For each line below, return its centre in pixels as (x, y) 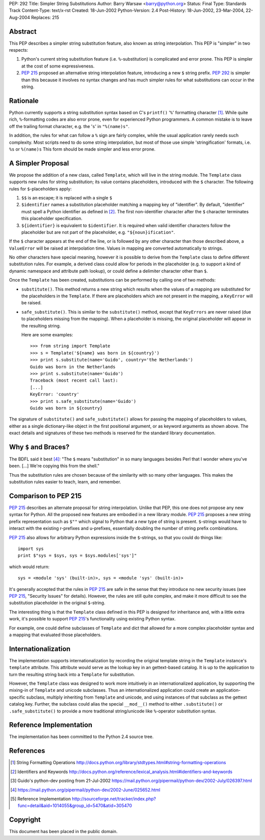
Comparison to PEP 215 (45, 496)
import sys (31, 549)
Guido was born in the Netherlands (73, 367)
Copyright (25, 820)
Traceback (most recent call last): (74, 381)
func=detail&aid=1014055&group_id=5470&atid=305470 (75, 806)
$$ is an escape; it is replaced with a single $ (67, 197)
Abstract (23, 31)
